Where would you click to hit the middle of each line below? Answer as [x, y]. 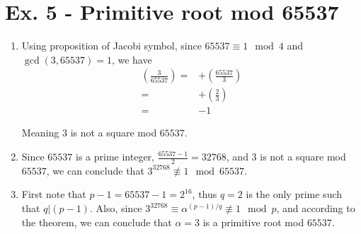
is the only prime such [294, 194]
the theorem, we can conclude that [97, 222]
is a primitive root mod [253, 222]
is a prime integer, [115, 156]
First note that [54, 194]
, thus [205, 194]
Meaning [40, 133]
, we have [132, 59]
